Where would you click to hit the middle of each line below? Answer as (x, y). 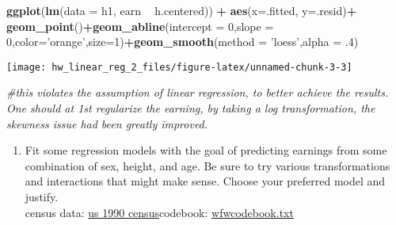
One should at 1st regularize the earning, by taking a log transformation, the (191, 108)
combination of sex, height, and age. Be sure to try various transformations (208, 165)
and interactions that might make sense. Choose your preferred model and (205, 181)
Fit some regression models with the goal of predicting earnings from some (206, 150)
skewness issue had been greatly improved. (107, 123)
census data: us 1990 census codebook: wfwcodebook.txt (159, 212)
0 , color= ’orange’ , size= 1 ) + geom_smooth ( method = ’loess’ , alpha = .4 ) (183, 42)
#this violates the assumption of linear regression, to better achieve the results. (198, 92)
